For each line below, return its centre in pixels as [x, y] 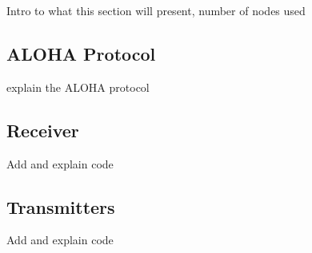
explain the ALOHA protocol [78, 87]
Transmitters [61, 206]
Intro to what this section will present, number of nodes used [156, 10]
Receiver [43, 130]
